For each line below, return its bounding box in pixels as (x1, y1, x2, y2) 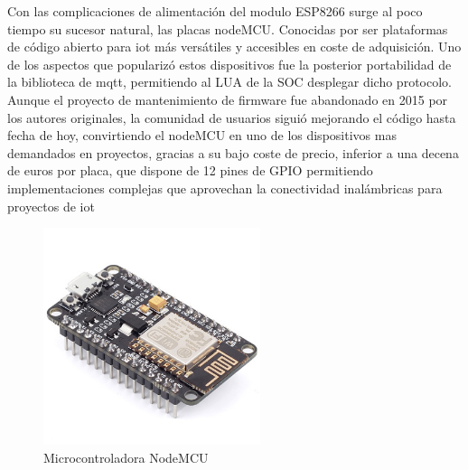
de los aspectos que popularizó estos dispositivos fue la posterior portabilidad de (7, 54, 452, 73)
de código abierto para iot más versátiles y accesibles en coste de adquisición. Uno (7, 37, 462, 56)
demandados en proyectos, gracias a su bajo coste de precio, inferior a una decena (7, 143, 459, 162)
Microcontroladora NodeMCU (43, 447, 209, 466)
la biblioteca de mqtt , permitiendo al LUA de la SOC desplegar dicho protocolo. (7, 72, 452, 91)
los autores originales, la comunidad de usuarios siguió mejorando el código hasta (7, 108, 456, 127)
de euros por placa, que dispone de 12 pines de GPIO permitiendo (7, 161, 373, 180)
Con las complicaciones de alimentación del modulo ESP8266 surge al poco (7, 2, 423, 20)
